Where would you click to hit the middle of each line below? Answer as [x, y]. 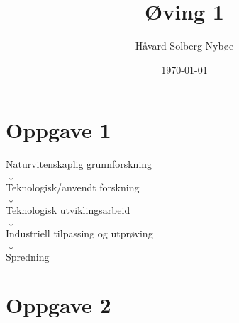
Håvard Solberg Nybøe [184, 46]
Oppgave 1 [59, 130]
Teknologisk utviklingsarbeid [68, 210]
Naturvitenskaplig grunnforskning [79, 164]
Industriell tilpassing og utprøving [79, 233]
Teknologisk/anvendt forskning [73, 187]
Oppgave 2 [59, 305]
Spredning [28, 256]
